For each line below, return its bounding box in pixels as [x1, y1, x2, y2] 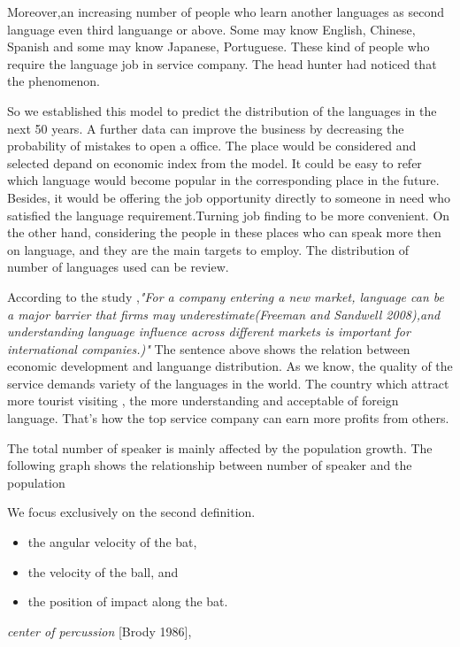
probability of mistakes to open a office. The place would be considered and [7, 136, 417, 155]
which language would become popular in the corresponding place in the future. [7, 171, 440, 189]
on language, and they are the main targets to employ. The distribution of [7, 240, 410, 258]
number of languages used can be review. [7, 258, 229, 276]
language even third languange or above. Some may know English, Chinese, [7, 19, 416, 38]
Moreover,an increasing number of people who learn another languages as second [7, 3, 445, 20]
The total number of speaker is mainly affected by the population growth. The [7, 438, 433, 457]
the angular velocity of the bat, [27, 533, 197, 551]
